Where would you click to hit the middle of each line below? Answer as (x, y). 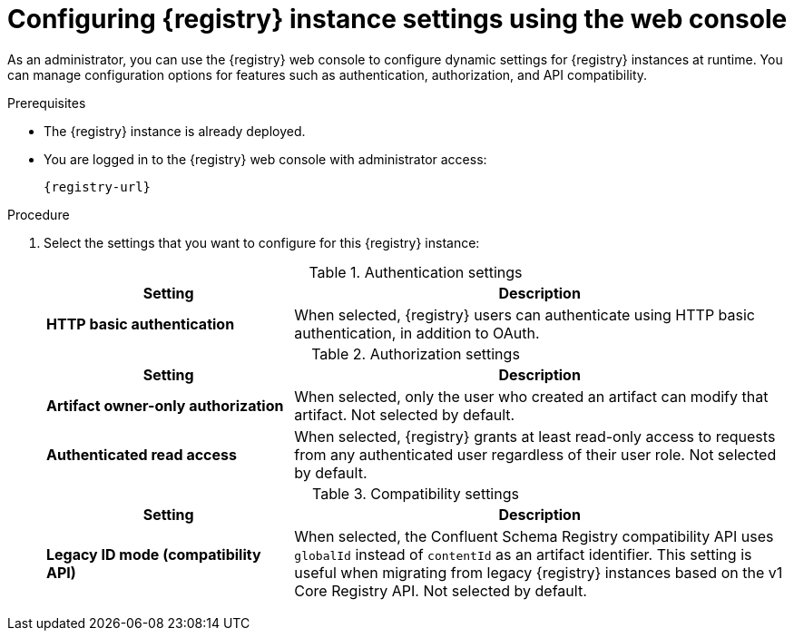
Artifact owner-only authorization (165, 405)
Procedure (39, 214)
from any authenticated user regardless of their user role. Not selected (535, 454)
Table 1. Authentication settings (416, 272)
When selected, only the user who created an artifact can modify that (531, 396)
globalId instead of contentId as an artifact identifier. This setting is (523, 554)
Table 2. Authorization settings (416, 353)
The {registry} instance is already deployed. (175, 131)
